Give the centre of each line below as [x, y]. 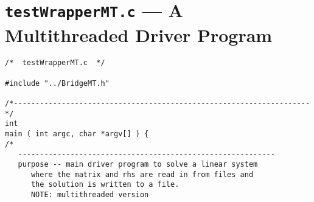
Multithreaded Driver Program [139, 34]
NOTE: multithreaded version [90, 194]
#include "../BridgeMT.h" [57, 83]
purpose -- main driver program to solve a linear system [138, 164]
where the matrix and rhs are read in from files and [142, 174]
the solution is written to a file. [105, 185]
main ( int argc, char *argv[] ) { [77, 134]
